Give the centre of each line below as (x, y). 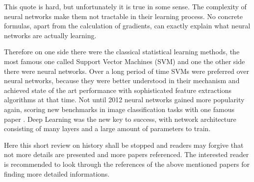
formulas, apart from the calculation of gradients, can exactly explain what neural (127, 26)
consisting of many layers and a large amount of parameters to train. (107, 128)
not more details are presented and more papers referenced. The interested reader (127, 154)
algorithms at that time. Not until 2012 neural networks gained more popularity (124, 100)
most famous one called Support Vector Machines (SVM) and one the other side (125, 61)
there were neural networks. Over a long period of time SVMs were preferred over (127, 71)
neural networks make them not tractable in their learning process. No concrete (123, 16)
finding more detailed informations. (57, 173)
